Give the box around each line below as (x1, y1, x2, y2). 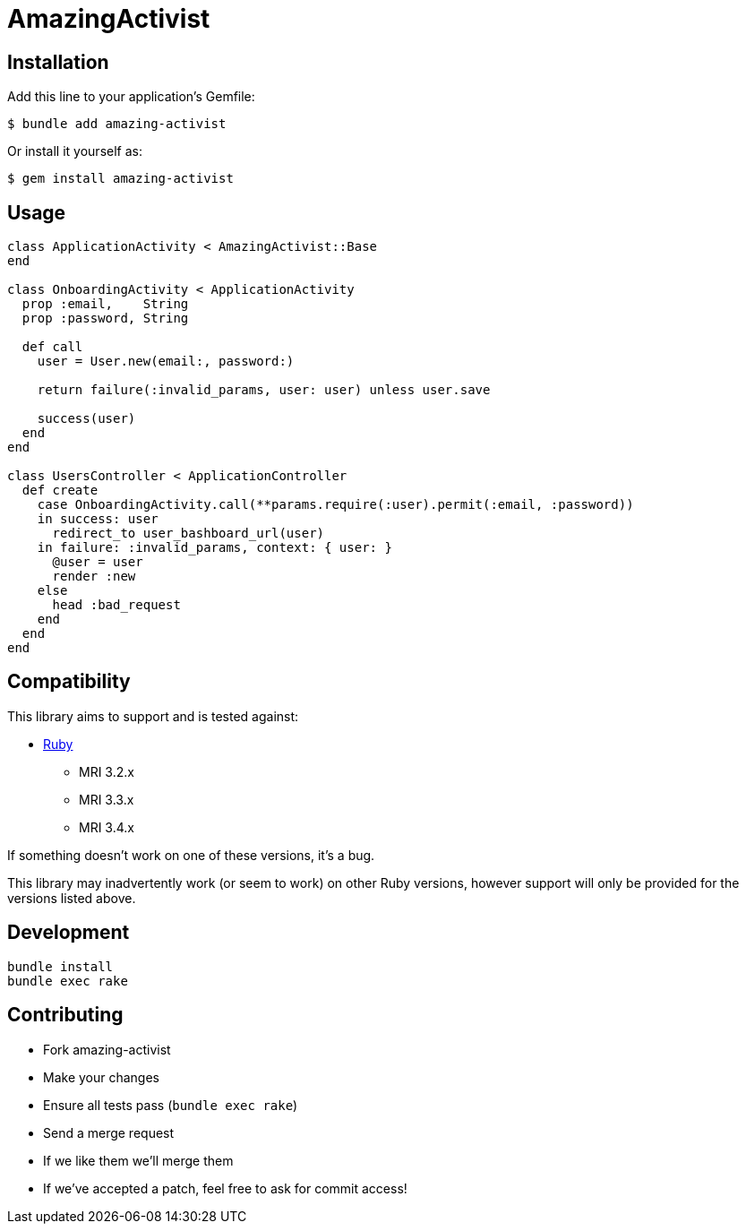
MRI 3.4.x (79, 819, 134, 835)
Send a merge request (43, 1124, 175, 1141)
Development (7, 921, 130, 944)
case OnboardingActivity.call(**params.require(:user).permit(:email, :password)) (37, 497, 634, 512)
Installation (7, 50, 109, 73)
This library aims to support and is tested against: (7, 708, 299, 724)
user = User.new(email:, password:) (37, 354, 295, 369)
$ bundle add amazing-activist (7, 116, 227, 132)
